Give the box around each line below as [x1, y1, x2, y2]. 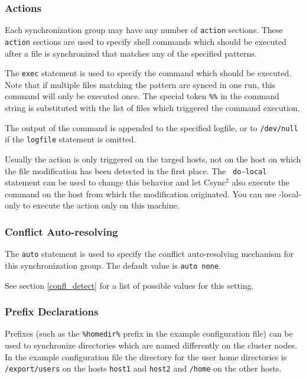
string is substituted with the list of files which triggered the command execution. [5, 102, 300, 114]
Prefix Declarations [5, 304, 99, 319]
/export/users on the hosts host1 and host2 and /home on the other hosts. [5, 362, 282, 374]
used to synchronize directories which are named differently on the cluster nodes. [5, 338, 297, 351]
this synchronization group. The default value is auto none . [5, 259, 221, 271]
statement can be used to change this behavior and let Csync [5, 176, 226, 188]
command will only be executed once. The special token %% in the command [5, 90, 279, 102]
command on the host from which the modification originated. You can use [5, 187, 276, 200]
